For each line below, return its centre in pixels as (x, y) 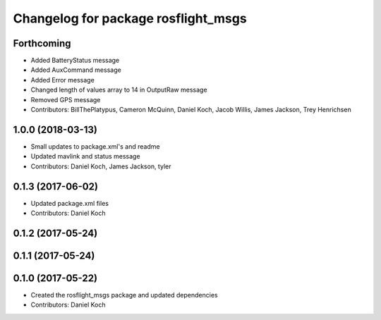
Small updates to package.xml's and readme (95, 146)
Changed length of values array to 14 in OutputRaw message (119, 90)
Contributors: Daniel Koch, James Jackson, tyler (101, 166)
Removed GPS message (66, 99)
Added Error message (62, 80)
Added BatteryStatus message (75, 61)
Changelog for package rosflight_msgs (130, 18)
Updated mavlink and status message (85, 156)
